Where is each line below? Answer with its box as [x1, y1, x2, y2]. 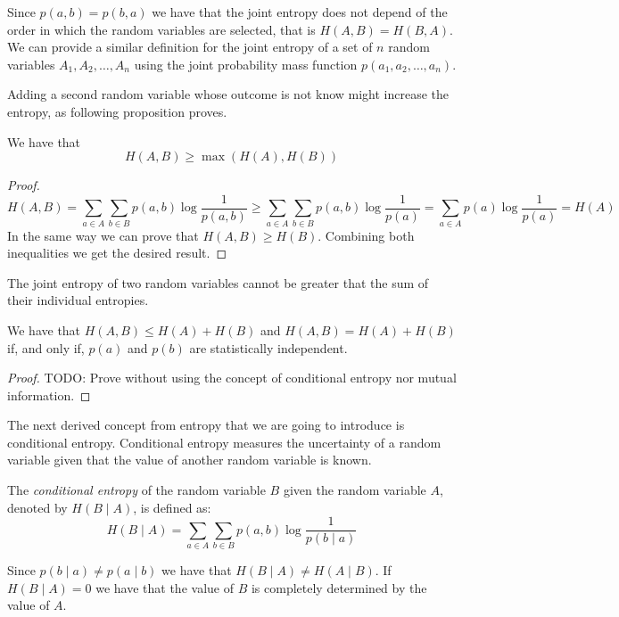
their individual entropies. [7, 291, 149, 309]
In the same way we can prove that [7, 226, 199, 244]
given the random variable [283, 481, 426, 499]
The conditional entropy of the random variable [7, 481, 266, 499]
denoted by [7, 498, 68, 516]
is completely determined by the [251, 578, 427, 596]
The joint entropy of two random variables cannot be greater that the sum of [7, 273, 429, 292]
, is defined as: [133, 498, 211, 516]
